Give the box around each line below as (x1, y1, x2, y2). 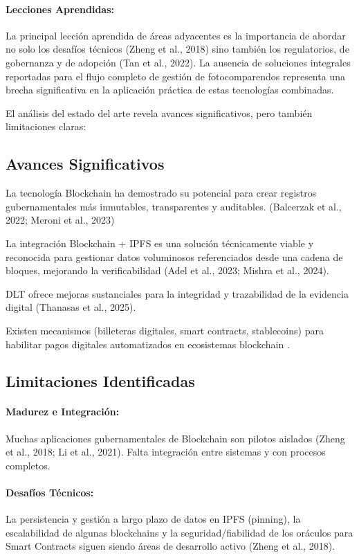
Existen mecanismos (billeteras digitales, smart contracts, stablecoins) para (6, 323, 324, 337)
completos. (6, 458, 50, 472)
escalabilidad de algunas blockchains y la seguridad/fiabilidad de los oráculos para (6, 525, 353, 539)
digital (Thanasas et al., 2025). (6, 300, 136, 314)
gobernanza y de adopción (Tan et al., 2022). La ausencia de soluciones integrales (6, 55, 351, 69)
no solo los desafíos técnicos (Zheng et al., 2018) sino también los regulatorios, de (6, 42, 349, 56)
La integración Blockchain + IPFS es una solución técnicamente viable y (6, 235, 314, 250)
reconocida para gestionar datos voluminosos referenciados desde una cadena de (6, 249, 343, 264)
